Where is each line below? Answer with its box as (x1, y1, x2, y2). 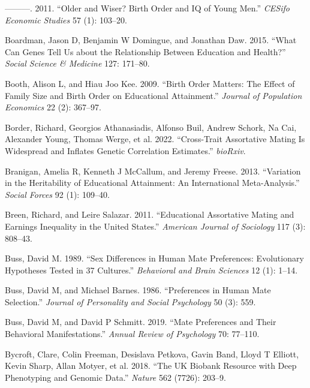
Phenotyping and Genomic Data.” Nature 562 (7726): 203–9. (5, 371, 226, 383)
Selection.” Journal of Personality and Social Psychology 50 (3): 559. (5, 295, 256, 308)
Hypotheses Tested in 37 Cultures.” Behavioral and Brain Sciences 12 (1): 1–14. (5, 263, 298, 276)
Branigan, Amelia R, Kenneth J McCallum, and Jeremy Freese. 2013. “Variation (5, 164, 301, 177)
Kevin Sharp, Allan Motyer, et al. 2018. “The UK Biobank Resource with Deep (5, 359, 297, 372)
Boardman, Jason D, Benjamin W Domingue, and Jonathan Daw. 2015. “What (5, 34, 297, 46)
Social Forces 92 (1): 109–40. (5, 188, 110, 200)
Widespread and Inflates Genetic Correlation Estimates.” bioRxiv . (5, 144, 246, 157)
